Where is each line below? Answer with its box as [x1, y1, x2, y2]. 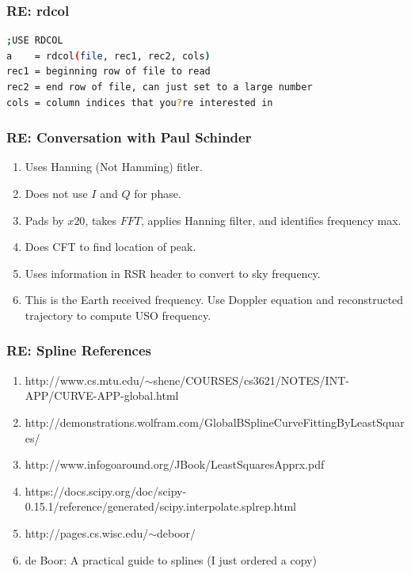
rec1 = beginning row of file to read [6, 66, 211, 78]
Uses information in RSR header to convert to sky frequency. [25, 264, 321, 281]
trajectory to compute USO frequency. [25, 306, 211, 323]
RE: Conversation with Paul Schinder [6, 127, 252, 147]
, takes [85, 211, 117, 228]
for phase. [134, 185, 181, 201]
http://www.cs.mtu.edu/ [25, 371, 145, 388]
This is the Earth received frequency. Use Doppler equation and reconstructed [25, 291, 404, 308]
